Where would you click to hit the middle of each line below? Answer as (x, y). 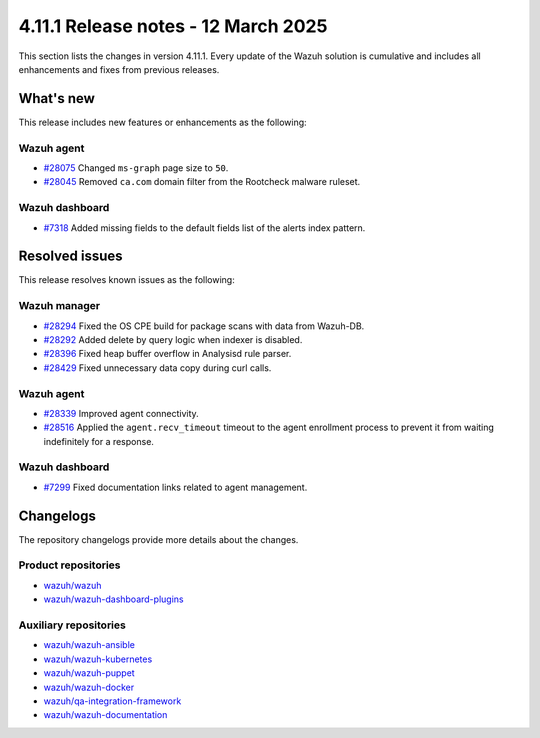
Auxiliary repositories (72, 625)
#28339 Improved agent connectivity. (121, 413)
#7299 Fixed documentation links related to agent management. (175, 487)
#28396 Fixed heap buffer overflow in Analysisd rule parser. (167, 354)
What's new (56, 98)
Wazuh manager (59, 306)
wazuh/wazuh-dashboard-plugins (113, 599)
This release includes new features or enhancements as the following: (162, 122)
